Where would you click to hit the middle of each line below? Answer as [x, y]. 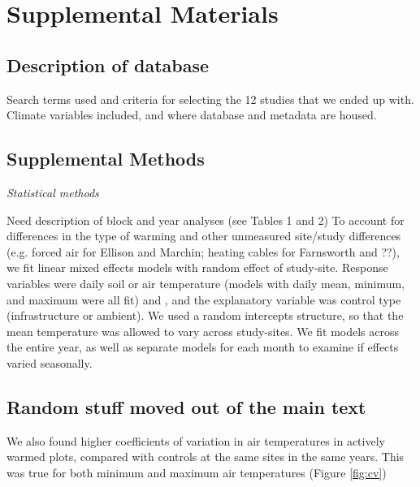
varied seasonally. [50, 362]
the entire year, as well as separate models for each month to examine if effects [203, 347]
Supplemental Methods [106, 159]
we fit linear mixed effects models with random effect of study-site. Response [197, 267]
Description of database [108, 65]
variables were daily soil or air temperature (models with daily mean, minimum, [206, 283]
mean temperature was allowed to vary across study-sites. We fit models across [203, 331]
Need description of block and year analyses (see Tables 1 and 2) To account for [206, 220]
